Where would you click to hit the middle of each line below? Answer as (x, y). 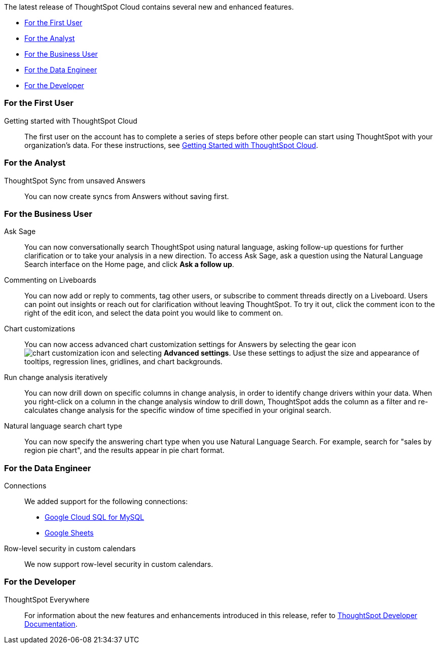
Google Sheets (69, 533)
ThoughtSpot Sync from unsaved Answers (75, 180)
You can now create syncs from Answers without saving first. (127, 196)
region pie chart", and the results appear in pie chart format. (124, 450)
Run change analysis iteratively (56, 377)
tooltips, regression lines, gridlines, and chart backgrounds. (123, 362)
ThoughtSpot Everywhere (47, 599)
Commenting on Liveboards (50, 280)
